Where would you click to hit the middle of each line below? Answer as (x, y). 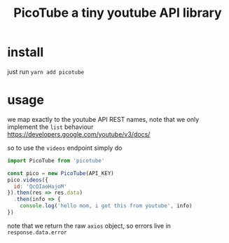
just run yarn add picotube (46, 71)
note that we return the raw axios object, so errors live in (89, 225)
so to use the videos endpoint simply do (65, 148)
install (26, 52)
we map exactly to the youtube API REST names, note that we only (103, 119)
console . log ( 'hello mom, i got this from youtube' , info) (106, 206)
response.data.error (37, 232)
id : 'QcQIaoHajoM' (41, 186)
